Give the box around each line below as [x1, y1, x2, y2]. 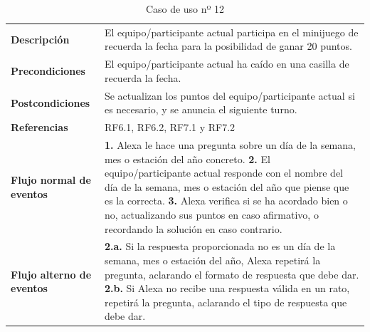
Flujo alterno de [11, 266, 92, 281]
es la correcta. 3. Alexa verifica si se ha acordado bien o [104, 193, 348, 208]
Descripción [11, 31, 70, 46]
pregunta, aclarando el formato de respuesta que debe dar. [104, 266, 359, 281]
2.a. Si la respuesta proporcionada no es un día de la [104, 239, 336, 254]
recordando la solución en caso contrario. [104, 221, 282, 236]
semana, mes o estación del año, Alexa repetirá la [104, 253, 321, 267]
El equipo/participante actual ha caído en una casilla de [104, 56, 349, 71]
